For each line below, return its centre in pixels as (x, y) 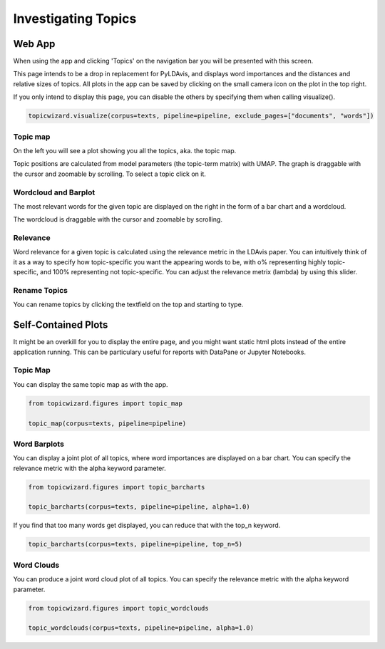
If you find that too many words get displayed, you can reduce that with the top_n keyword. (147, 525)
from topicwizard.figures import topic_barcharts (117, 487)
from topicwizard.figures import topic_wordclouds (119, 608)
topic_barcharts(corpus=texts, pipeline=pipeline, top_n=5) (135, 544)
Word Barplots (38, 444)
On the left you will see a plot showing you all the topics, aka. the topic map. (125, 150)
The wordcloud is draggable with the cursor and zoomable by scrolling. (118, 219)
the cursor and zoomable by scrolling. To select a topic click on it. (110, 174)
